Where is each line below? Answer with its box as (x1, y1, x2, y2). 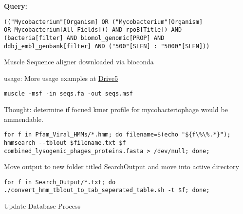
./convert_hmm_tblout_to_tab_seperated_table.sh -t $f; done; (4, 187, 210, 194)
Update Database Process (4, 201, 80, 211)
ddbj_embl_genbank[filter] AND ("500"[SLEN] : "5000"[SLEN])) (4, 42, 210, 50)
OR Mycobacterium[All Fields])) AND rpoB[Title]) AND (4, 26, 182, 34)
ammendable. (4, 114, 43, 124)
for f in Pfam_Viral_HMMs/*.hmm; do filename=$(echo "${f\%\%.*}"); (4, 131, 231, 138)
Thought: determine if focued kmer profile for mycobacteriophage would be (4, 104, 228, 115)
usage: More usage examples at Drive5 (4, 73, 118, 83)
